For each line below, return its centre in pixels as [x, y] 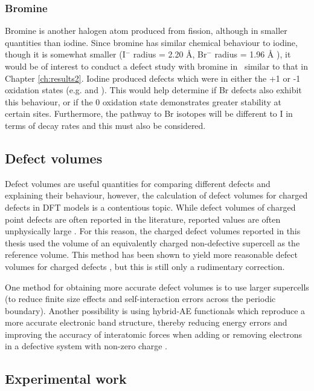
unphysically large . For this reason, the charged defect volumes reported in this [153, 231]
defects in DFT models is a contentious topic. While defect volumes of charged [150, 207]
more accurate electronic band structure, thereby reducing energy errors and [146, 322]
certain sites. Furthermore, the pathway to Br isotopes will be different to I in [149, 113]
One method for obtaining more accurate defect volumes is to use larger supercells [157, 287]
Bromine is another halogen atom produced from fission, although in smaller [146, 31]
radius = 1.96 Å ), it [253, 54]
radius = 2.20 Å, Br [170, 54]
